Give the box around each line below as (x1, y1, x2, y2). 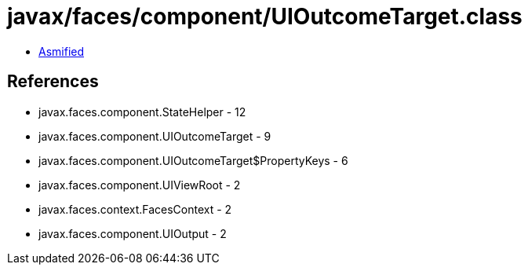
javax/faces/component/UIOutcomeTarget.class (7, 3, 523, 30)
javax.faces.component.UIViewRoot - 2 (38, 178, 241, 192)
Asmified (38, 44, 85, 58)
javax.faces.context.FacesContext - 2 (38, 202, 232, 216)
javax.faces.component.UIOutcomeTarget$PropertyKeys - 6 (38, 153, 348, 167)
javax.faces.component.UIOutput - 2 (38, 226, 227, 240)
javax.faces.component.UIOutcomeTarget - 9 (38, 129, 271, 143)
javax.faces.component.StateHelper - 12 (38, 104, 246, 119)
